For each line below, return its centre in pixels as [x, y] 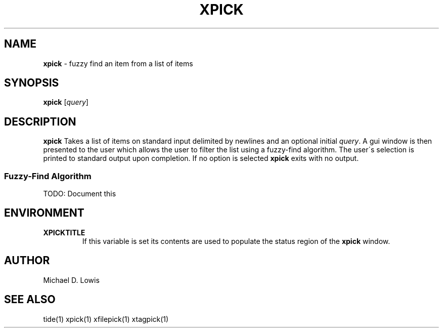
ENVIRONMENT [44, 213]
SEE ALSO [30, 300]
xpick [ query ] [66, 102]
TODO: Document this [80, 194]
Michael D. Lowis [71, 280]
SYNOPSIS [32, 83]
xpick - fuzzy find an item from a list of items [118, 63]
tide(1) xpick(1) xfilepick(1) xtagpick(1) [106, 319]
